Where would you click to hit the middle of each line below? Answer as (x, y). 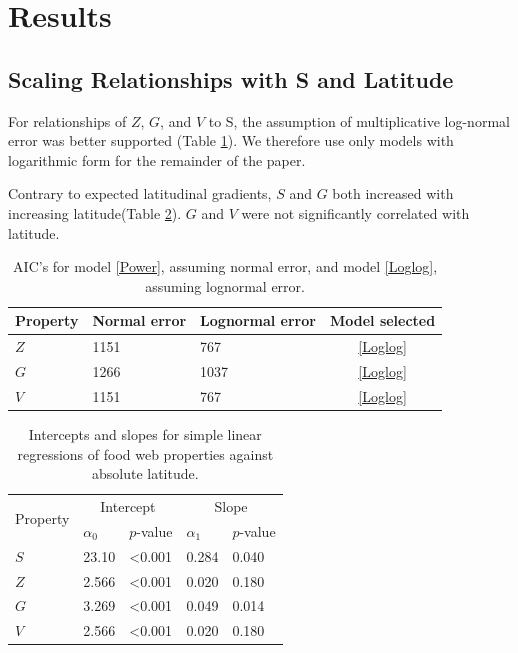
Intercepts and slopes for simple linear (145, 433)
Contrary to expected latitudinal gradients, (140, 193)
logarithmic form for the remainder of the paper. (157, 159)
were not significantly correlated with (355, 212)
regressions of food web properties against (145, 453)
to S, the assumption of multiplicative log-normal (359, 120)
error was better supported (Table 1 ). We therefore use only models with (231, 140)
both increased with (393, 193)
